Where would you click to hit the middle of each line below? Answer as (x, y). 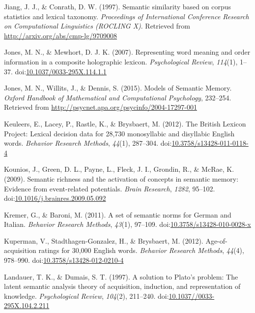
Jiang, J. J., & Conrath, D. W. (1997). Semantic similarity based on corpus (117, 6)
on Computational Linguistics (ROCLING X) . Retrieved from (97, 26)
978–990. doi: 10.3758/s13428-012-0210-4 (64, 260)
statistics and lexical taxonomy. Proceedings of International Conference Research (127, 16)
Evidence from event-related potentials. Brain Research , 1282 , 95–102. (110, 188)
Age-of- (216, 240)
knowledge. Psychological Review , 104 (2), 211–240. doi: (86, 296)
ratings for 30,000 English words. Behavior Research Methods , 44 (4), (141, 250)
